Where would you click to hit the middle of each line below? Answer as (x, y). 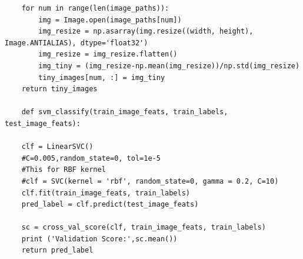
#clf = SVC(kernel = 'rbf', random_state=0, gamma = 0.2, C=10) (150, 181)
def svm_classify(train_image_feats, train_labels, (125, 112)
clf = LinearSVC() (57, 147)
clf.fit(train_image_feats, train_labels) (106, 193)
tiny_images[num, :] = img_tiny (102, 77)
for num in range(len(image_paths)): (95, 8)
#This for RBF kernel (64, 170)
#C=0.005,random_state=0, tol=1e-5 (91, 158)
